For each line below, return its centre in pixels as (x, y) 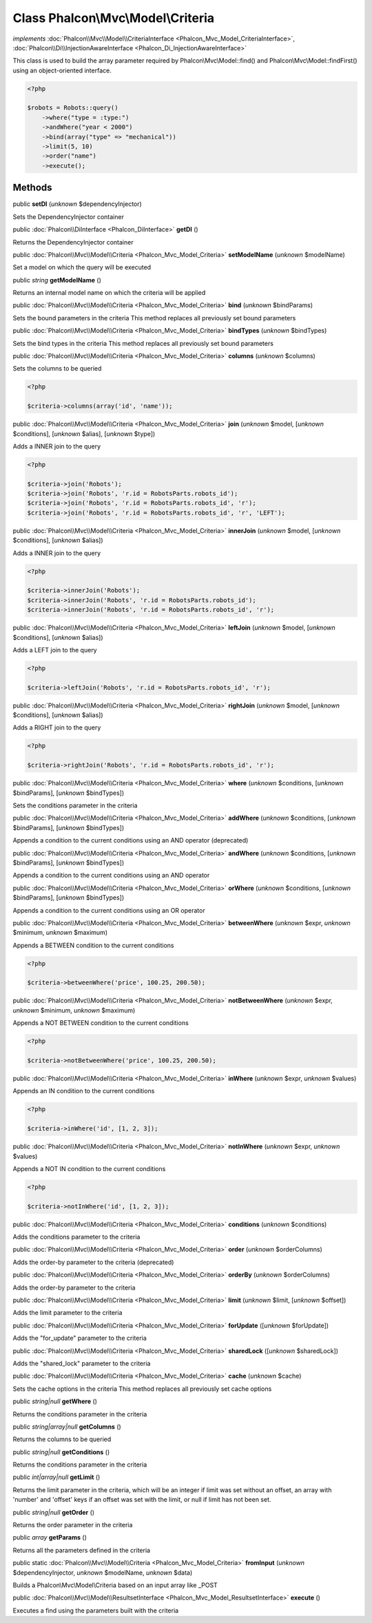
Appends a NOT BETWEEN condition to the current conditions (101, 1023)
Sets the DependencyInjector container (68, 216)
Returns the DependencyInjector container (73, 242)
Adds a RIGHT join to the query (57, 727)
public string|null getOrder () (54, 1512)
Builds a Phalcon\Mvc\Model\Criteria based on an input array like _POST (115, 1585)
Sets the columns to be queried (57, 369)
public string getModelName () (57, 280)
